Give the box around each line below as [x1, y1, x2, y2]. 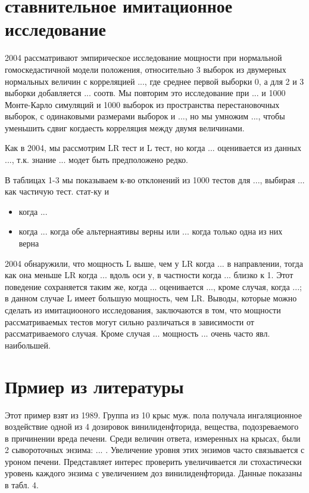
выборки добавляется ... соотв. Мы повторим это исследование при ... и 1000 [5, 87, 286, 99]
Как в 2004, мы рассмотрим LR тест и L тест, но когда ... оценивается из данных [5, 141, 301, 154]
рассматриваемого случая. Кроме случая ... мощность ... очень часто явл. [5, 327, 270, 340]
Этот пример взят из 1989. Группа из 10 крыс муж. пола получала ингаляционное [5, 408, 302, 421]
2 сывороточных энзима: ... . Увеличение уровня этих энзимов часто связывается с [5, 443, 305, 456]
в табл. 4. [5, 479, 39, 491]
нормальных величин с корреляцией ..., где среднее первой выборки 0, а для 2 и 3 [5, 75, 304, 87]
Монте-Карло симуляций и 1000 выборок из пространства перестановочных [5, 98, 280, 110]
